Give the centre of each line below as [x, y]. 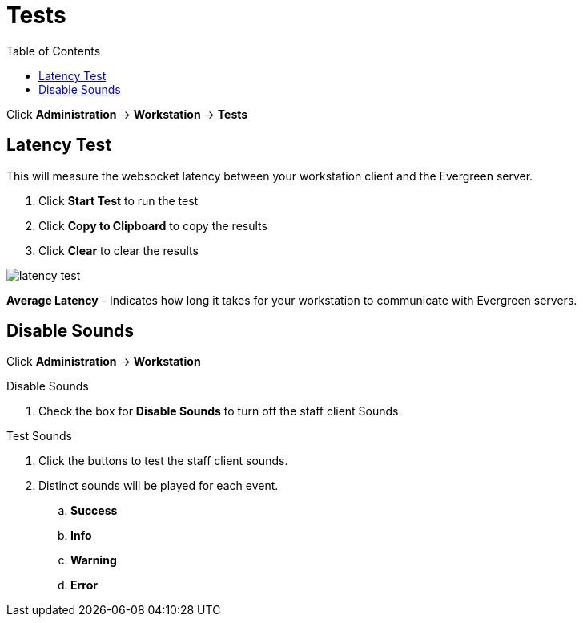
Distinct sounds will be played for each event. [159, 486]
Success [94, 511]
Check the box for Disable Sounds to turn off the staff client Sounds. [220, 411]
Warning [94, 560]
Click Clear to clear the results [119, 250]
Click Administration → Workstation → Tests [127, 114]
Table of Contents [54, 51]
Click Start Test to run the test [119, 200]
